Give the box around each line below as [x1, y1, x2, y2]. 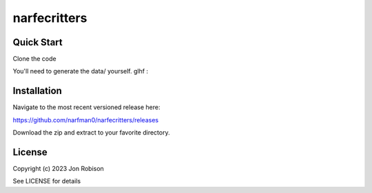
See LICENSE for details [12, 177, 81, 185]
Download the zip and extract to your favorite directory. [12, 128, 170, 137]
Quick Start [12, 36, 63, 48]
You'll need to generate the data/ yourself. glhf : [12, 67, 148, 76]
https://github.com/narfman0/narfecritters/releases [12, 115, 158, 124]
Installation [12, 85, 62, 97]
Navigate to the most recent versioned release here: [12, 103, 161, 111]
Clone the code [12, 55, 56, 63]
